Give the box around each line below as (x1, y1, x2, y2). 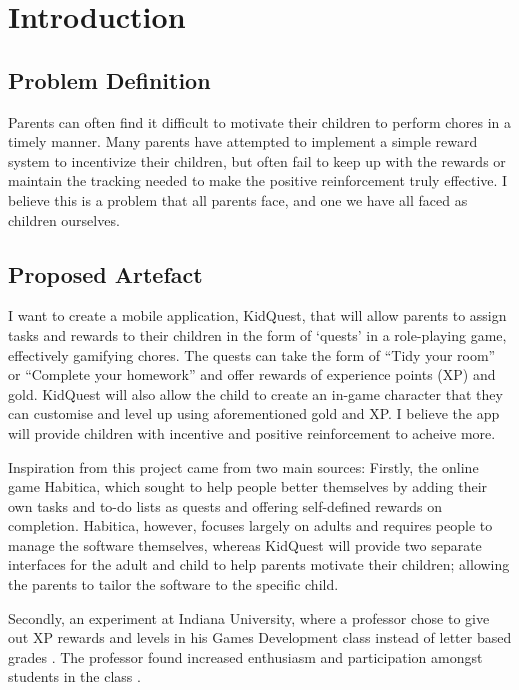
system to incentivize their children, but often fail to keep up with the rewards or (8, 150, 506, 171)
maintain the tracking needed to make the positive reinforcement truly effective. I (8, 170, 508, 191)
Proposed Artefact (8, 258, 203, 289)
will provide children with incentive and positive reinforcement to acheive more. (8, 422, 496, 443)
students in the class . (8, 666, 141, 687)
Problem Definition (8, 64, 211, 95)
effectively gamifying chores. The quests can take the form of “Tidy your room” (8, 344, 496, 365)
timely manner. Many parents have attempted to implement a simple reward (8, 131, 478, 152)
